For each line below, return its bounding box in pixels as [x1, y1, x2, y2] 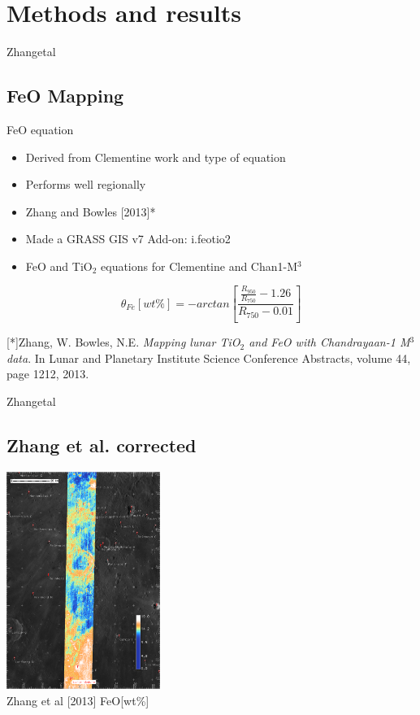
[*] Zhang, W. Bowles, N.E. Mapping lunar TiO [6, 334, 240, 351]
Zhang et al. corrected [6, 433, 197, 458]
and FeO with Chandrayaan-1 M [249, 334, 410, 351]
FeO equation [6, 120, 74, 137]
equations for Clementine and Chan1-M [101, 257, 298, 274]
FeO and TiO [25, 257, 93, 274]
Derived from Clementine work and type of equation [25, 148, 286, 165]
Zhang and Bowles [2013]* [25, 203, 156, 220]
